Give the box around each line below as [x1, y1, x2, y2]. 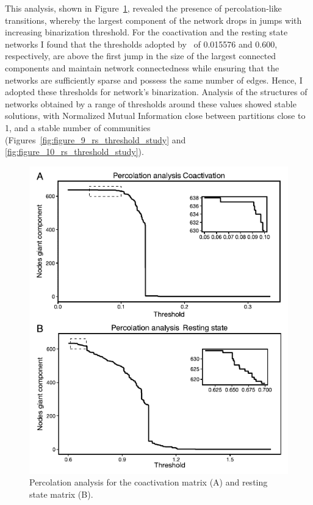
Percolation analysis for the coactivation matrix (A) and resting [29, 476, 268, 489]
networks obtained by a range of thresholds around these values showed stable [5, 97, 297, 110]
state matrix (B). [29, 487, 93, 500]
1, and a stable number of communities [5, 121, 151, 134]
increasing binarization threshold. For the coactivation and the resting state [5, 26, 288, 38]
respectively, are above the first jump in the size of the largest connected [5, 49, 276, 62]
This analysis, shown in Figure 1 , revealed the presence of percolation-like [5, 2, 282, 14]
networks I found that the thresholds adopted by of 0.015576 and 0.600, [5, 37, 278, 50]
